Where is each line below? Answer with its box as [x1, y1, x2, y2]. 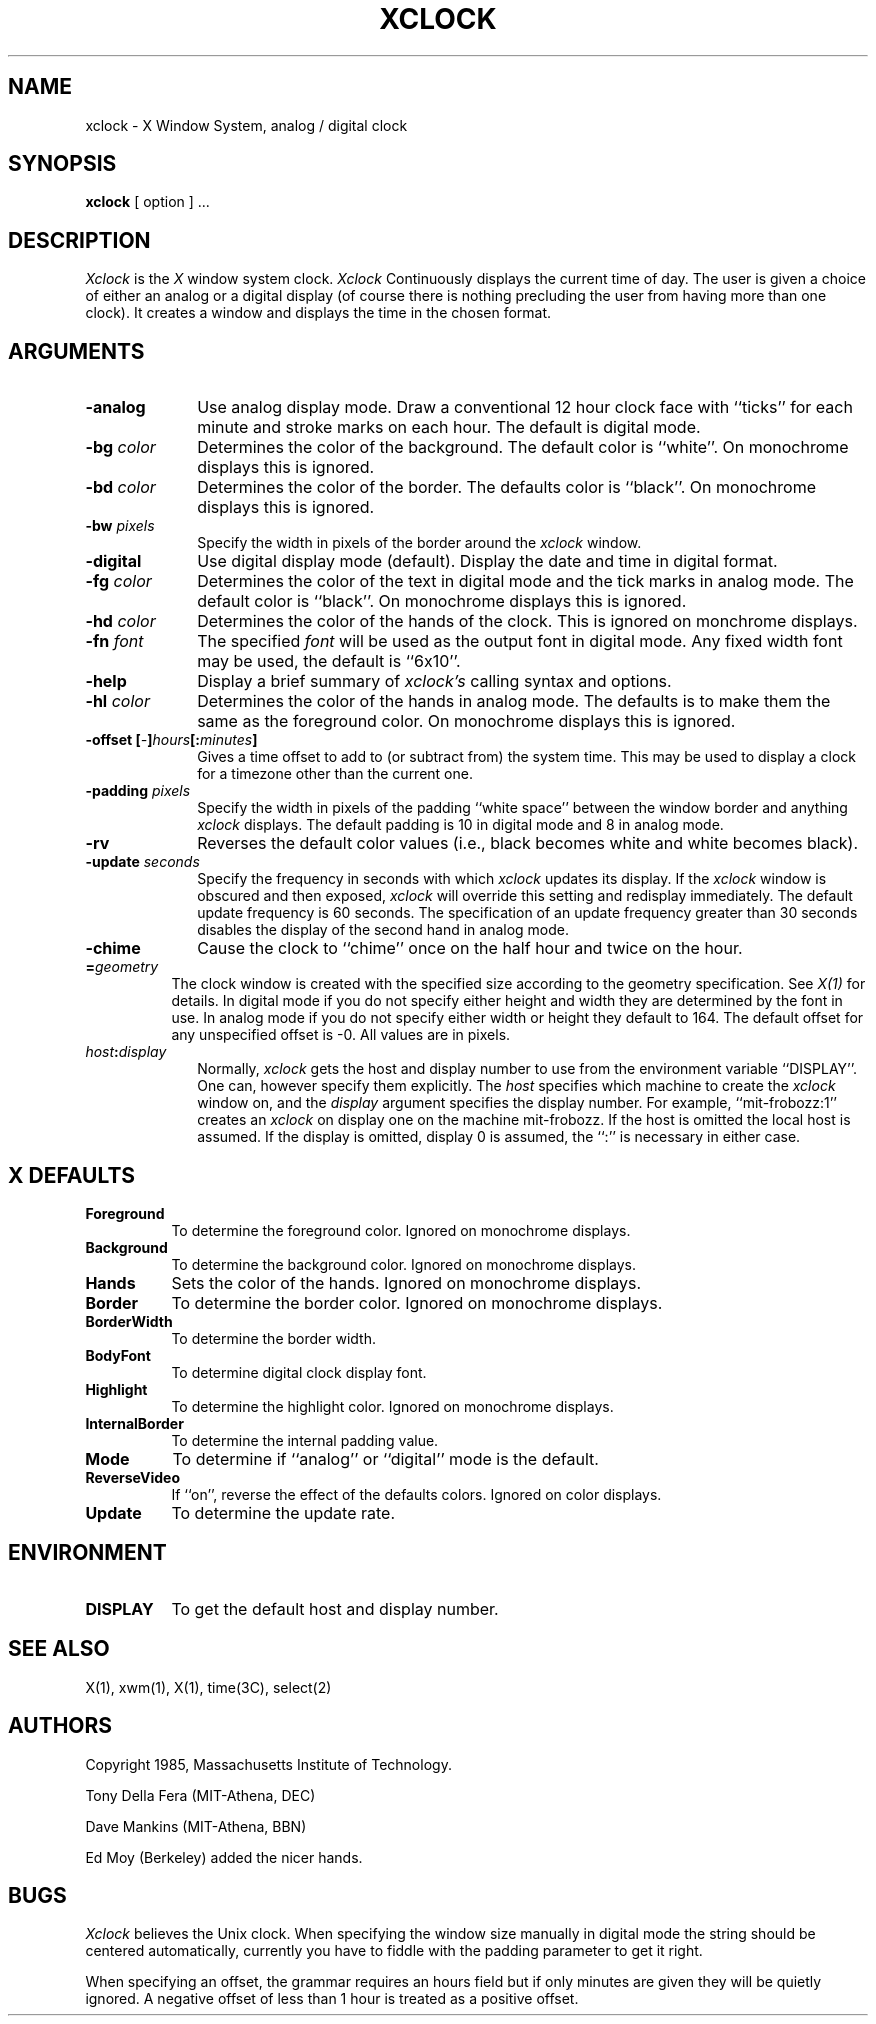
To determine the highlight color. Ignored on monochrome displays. [171, 1397, 614, 1415]
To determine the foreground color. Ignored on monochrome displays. [171, 1221, 631, 1239]
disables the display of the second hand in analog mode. [197, 921, 570, 939]
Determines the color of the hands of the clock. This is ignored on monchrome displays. [197, 611, 858, 632]
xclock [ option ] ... [85, 193, 210, 211]
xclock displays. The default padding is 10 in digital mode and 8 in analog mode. [197, 816, 724, 834]
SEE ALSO [8, 1636, 110, 1662]
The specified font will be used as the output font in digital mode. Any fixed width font [197, 631, 843, 652]
